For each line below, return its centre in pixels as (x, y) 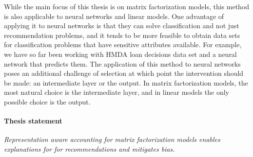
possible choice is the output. (47, 101)
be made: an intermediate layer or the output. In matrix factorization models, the (126, 82)
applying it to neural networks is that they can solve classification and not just (122, 26)
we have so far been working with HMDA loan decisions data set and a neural (120, 54)
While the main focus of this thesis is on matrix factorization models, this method (127, 6)
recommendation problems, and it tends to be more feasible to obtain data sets (122, 35)
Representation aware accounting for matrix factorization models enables (112, 139)
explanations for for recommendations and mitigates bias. (89, 148)
